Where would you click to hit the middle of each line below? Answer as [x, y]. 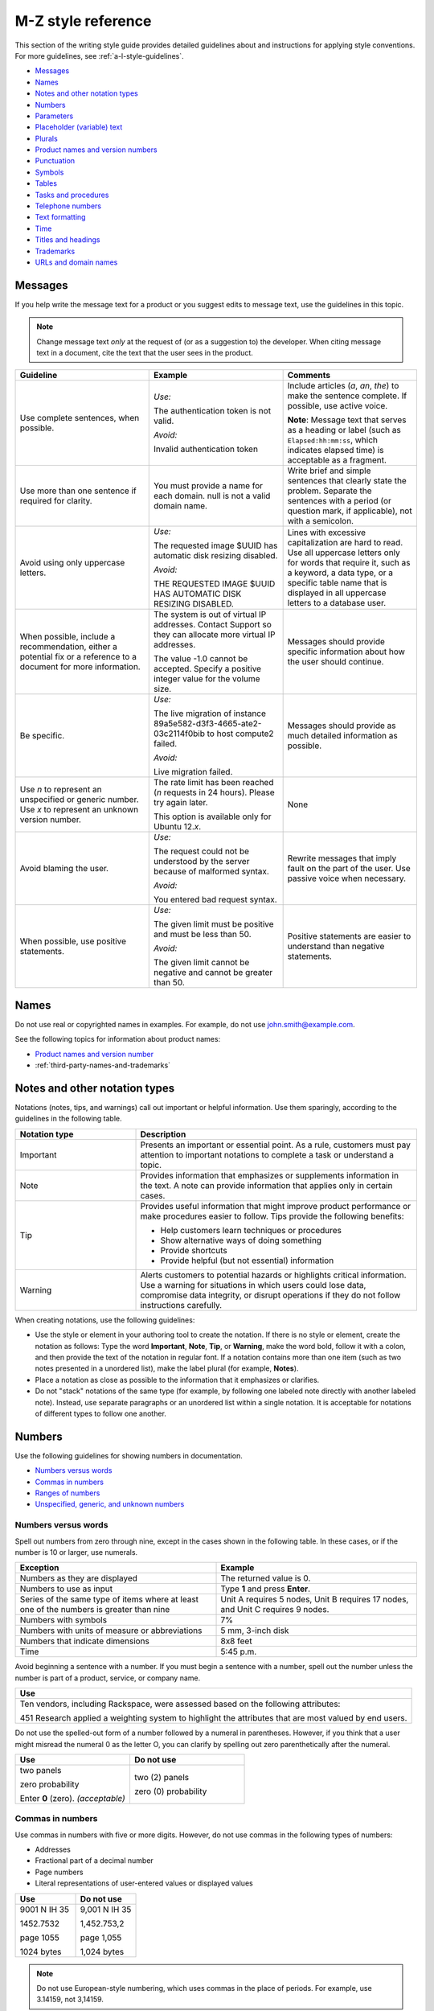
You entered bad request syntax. [215, 899]
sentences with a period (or [339, 501]
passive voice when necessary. [346, 878]
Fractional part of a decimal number [94, 1861]
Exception [39, 1568]
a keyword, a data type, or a [340, 573]
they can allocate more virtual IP [215, 635]
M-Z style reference [83, 21]
